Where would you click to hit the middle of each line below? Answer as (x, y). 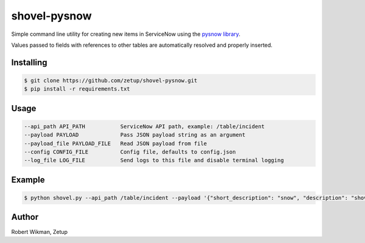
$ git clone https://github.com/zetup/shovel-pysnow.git (111, 80)
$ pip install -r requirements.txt (77, 89)
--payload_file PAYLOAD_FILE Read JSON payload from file (116, 143)
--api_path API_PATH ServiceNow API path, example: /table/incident (144, 126)
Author (25, 217)
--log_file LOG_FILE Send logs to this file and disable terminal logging (154, 160)
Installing (30, 62)
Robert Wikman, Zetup (40, 231)
